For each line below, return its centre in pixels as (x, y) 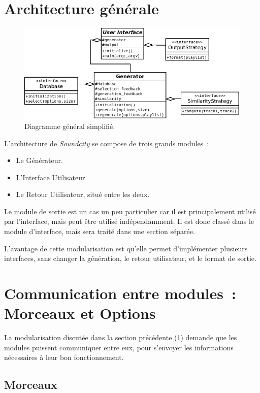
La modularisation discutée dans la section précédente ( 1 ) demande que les (121, 337)
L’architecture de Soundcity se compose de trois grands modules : (107, 143)
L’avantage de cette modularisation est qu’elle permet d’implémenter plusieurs (126, 248)
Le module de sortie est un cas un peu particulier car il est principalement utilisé (130, 211)
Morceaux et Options (80, 313)
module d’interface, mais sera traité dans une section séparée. (100, 231)
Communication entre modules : (120, 293)
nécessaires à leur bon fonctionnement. (64, 357)
